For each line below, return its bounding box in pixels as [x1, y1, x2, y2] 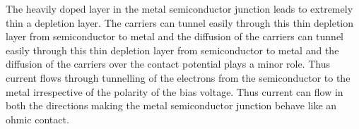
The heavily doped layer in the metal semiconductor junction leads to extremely [6, 1, 353, 16]
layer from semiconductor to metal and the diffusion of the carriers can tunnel [6, 29, 344, 44]
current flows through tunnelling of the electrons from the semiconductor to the [6, 70, 351, 85]
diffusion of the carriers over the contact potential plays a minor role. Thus [6, 56, 331, 71]
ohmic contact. [6, 111, 69, 126]
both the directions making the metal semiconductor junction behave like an [6, 98, 337, 113]
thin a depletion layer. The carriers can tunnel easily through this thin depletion [6, 15, 354, 30]
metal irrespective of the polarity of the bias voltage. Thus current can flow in [6, 84, 343, 99]
